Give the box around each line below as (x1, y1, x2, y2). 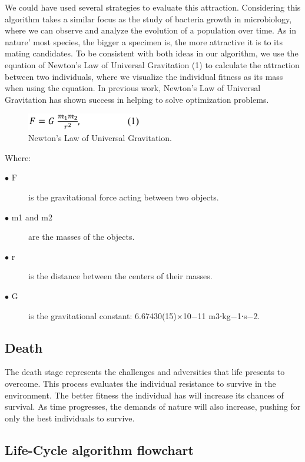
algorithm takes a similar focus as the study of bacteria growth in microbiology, (5, 12, 292, 25)
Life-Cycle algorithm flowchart (5, 440, 194, 458)
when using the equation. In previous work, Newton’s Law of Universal (5, 82, 261, 94)
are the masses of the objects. (28, 230, 135, 243)
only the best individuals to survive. (5, 411, 135, 424)
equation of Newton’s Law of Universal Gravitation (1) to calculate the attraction (5, 58, 300, 71)
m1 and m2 (11, 210, 52, 223)
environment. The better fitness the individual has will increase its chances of (5, 389, 284, 401)
